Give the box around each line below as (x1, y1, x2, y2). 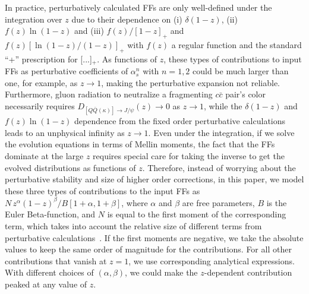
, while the (204, 100, 242, 112)
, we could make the (125, 266, 198, 279)
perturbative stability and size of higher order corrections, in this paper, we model (5, 173, 304, 185)
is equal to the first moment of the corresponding (107, 208, 286, 220)
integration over (5, 12, 62, 25)
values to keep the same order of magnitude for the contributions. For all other (5, 243, 292, 255)
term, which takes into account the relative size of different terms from (5, 220, 262, 232)
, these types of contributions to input (163, 52, 302, 65)
